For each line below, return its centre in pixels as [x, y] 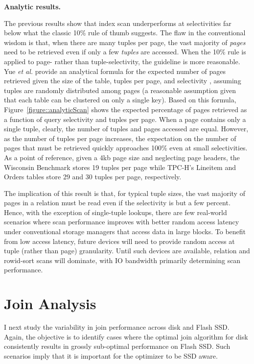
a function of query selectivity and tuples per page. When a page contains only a [125, 119]
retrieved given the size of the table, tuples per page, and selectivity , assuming [123, 81]
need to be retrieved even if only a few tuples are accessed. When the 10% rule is [125, 52]
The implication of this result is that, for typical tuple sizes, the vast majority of [125, 193]
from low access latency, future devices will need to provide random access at [119, 241]
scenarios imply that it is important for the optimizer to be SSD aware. [111, 355]
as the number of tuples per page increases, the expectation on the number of [120, 138]
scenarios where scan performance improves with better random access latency [122, 222]
